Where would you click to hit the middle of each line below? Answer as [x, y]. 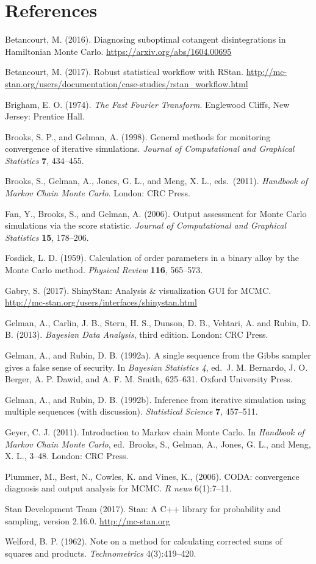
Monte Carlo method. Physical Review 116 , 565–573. [104, 270]
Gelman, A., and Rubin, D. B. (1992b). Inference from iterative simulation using [156, 399]
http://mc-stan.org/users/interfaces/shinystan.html [101, 302]
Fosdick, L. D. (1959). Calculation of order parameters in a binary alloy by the [152, 258]
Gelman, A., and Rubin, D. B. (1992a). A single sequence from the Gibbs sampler [158, 355]
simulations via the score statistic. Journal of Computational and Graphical [146, 225]
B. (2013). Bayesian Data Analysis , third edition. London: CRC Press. [137, 334]
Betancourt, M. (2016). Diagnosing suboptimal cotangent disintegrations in [145, 39]
